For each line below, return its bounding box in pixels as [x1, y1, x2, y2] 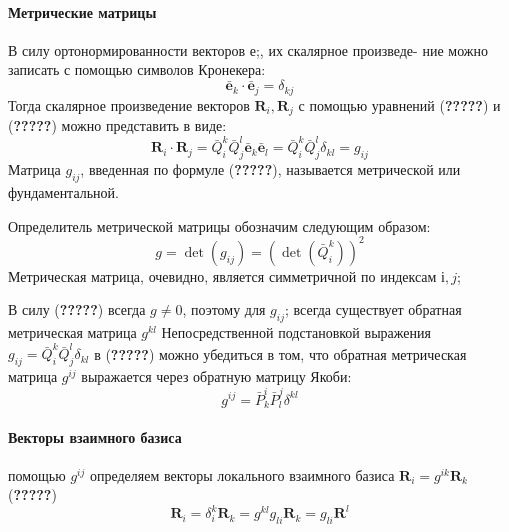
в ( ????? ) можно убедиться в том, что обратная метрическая [94, 343, 467, 364]
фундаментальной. [8, 182, 119, 203]
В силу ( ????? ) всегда [8, 299, 146, 320]
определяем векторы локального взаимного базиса [89, 464, 395, 485]
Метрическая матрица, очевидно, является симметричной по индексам [8, 265, 437, 286]
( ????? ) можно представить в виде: [8, 115, 227, 136]
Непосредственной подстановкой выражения [161, 322, 431, 343]
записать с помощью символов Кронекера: [8, 59, 266, 80]
